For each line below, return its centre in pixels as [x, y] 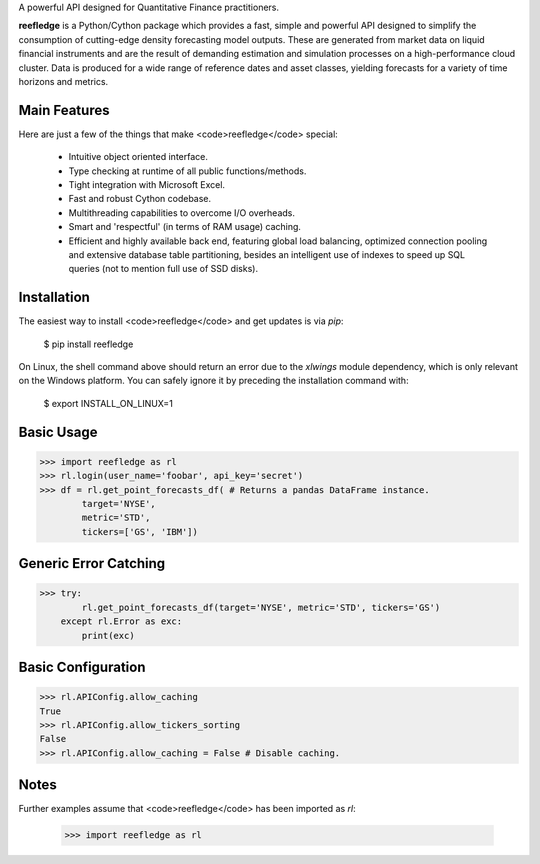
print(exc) [108, 635]
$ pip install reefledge [88, 344]
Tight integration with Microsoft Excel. [146, 185]
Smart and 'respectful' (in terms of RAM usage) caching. [185, 227]
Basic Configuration [82, 666]
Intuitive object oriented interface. [138, 157]
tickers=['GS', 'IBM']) [140, 531]
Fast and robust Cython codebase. [140, 199]
